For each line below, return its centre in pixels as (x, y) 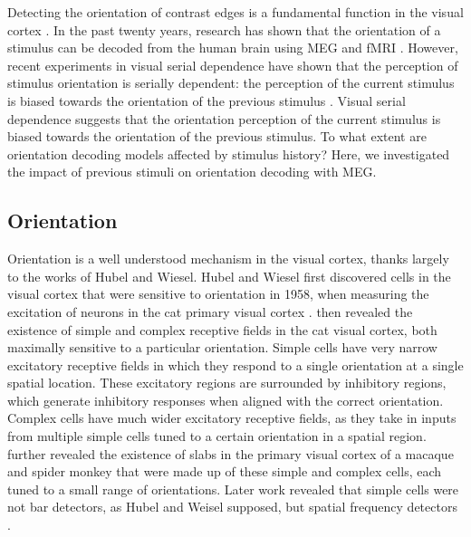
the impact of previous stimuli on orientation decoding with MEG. (192, 172)
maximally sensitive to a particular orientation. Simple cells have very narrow (222, 347)
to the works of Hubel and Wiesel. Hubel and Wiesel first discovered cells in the (229, 276)
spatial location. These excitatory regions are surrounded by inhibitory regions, (227, 383)
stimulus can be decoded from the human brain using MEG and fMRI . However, (233, 48)
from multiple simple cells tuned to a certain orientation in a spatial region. (217, 436)
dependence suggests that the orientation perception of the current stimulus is (224, 118)
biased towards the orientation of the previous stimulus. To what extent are (217, 136)
